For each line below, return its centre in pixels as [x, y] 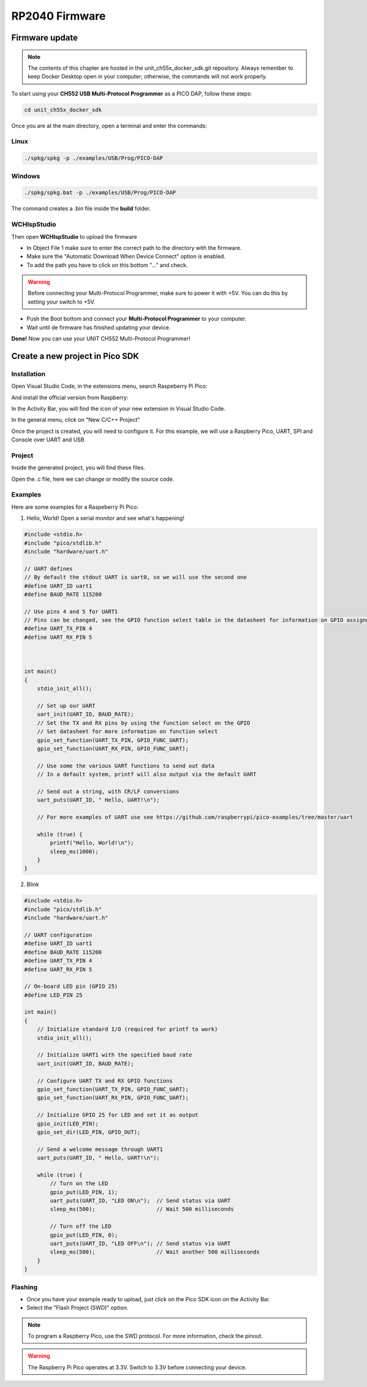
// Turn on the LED [79, 1184]
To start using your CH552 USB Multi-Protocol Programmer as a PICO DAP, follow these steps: [132, 93]
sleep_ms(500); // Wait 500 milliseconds [142, 1209]
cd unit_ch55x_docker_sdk [63, 110]
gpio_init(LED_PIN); [68, 1123]
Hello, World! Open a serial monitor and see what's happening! [106, 518]
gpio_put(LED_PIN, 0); [84, 1235]
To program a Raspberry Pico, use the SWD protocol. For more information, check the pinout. [145, 1336]
